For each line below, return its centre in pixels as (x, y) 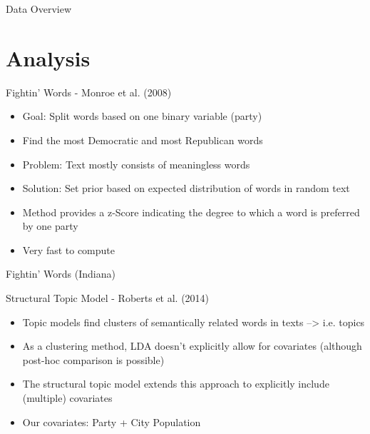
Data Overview (39, 9)
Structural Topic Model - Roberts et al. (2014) (108, 298)
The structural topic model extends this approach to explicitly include (176, 384)
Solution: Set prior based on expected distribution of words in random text (186, 188)
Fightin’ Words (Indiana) (61, 274)
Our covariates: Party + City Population (112, 422)
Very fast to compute (69, 249)
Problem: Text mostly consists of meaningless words (136, 164)
